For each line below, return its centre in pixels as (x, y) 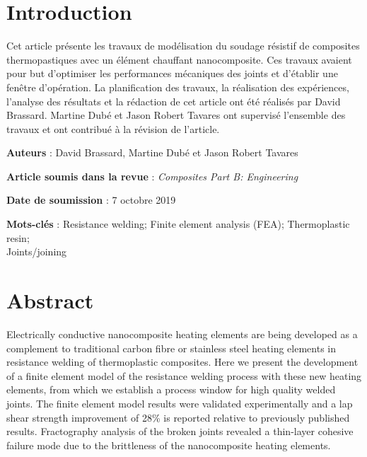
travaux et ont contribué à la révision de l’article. (113, 128)
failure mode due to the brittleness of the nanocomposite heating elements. (169, 445)
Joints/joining (37, 251)
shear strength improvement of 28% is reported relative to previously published (178, 417)
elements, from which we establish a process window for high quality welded (171, 389)
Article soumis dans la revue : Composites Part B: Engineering (152, 176)
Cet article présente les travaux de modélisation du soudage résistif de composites (183, 46)
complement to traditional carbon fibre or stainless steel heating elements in (171, 348)
